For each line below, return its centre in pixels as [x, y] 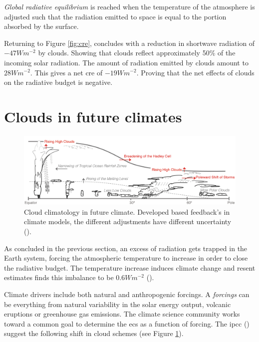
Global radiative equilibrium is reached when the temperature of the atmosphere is [129, 6]
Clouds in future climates [93, 116]
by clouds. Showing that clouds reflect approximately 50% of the [137, 53]
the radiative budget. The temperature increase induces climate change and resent [130, 267]
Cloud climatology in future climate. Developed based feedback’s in [127, 211]
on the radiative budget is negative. [58, 82]
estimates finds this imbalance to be [59, 277]
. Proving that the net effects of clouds [195, 72]
